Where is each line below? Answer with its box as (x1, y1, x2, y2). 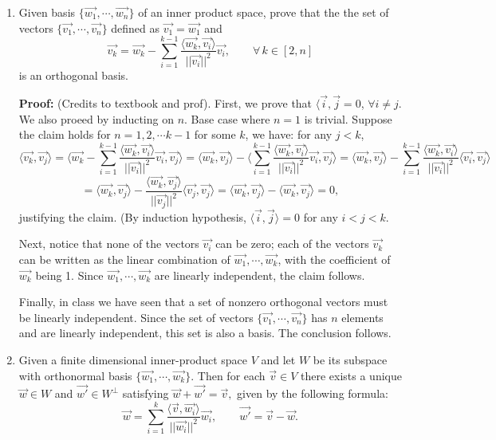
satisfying (122, 385, 169, 402)
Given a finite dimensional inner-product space (18, 351, 247, 367)
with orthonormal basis (18, 367, 132, 383)
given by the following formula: (237, 385, 388, 402)
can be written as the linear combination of (18, 250, 230, 267)
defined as (111, 19, 160, 36)
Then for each (197, 367, 266, 383)
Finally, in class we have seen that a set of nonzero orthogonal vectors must (18, 293, 388, 310)
